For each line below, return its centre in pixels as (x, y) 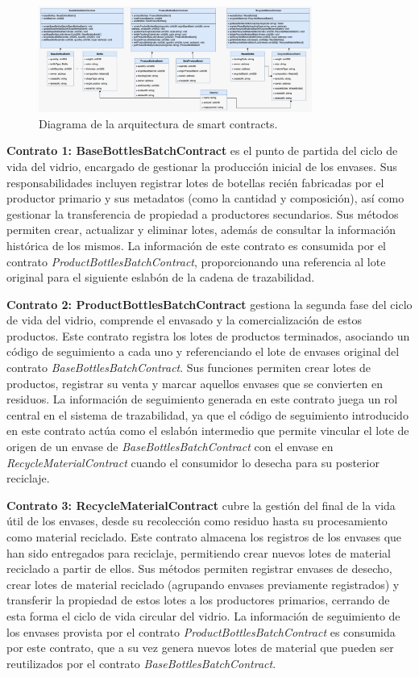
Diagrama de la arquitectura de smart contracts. (158, 123)
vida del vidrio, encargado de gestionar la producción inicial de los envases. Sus (202, 166)
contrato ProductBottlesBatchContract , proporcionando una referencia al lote (196, 261)
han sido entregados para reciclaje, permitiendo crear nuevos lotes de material (199, 552)
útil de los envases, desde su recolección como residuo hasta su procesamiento (197, 521)
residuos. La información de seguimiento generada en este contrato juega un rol (202, 399)
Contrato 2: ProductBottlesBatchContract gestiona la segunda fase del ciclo (209, 304)
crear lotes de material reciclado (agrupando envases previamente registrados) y (203, 584)
